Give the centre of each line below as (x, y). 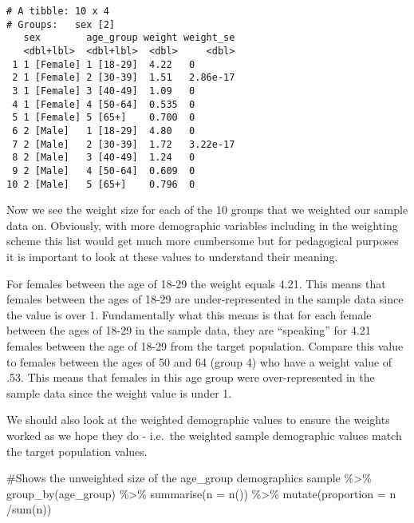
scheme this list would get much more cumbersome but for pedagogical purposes (203, 241)
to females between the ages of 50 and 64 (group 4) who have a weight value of (199, 361)
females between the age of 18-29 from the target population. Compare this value (205, 345)
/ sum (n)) (29, 509)
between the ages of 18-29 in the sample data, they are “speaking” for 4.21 (189, 330)
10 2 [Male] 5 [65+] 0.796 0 (101, 184)
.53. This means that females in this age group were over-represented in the (191, 377)
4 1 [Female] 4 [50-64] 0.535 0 (104, 104)
